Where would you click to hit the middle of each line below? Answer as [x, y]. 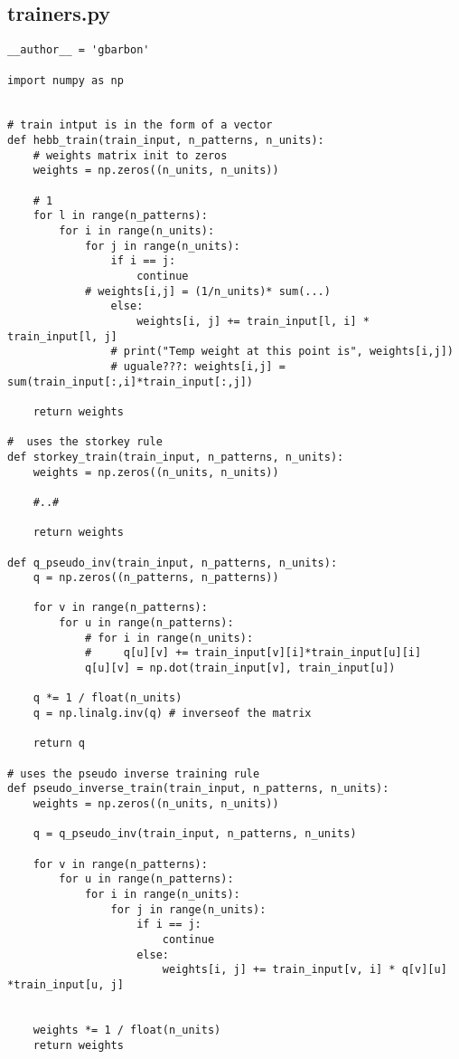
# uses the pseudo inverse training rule [134, 773]
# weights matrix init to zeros [130, 155]
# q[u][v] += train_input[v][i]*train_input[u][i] [253, 653]
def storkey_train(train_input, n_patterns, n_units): [176, 457]
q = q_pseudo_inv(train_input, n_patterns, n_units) [195, 834]
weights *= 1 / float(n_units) [127, 1030]
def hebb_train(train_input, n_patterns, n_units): [166, 141]
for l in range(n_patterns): [120, 216]
